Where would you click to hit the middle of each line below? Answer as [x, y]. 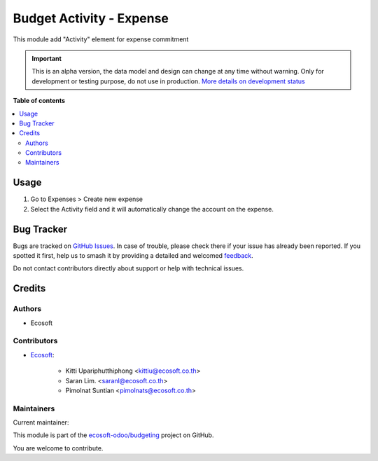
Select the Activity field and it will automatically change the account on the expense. [152, 209]
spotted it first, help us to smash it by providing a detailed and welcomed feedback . [133, 256]
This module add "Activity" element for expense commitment [101, 39]
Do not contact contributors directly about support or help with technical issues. [128, 268]
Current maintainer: [41, 422]
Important [47, 58]
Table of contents [39, 101]
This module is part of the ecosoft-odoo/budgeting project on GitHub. [113, 435]
